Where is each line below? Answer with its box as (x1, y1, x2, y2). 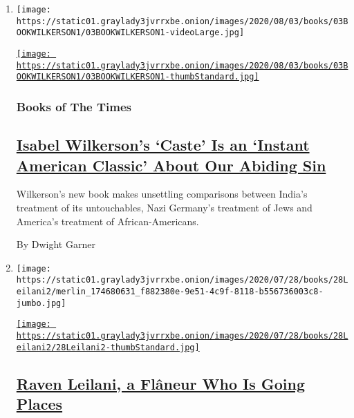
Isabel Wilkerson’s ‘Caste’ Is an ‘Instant (16, 134, 310, 155)
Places (16, 393, 63, 415)
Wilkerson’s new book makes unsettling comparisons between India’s (16, 187, 308, 201)
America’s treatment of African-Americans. (16, 213, 199, 228)
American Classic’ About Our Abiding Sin (16, 154, 326, 175)
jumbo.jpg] (16, 298, 66, 308)
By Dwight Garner (16, 237, 95, 251)
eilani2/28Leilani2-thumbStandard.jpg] (16, 342, 200, 352)
